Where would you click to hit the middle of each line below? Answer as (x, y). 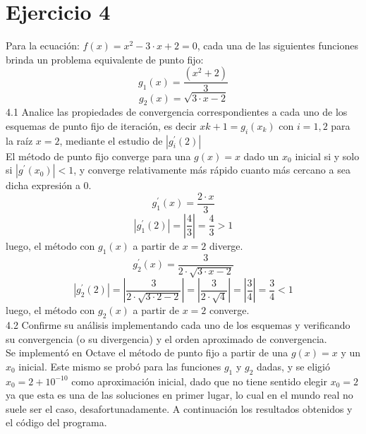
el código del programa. (56, 422)
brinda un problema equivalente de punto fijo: (105, 59)
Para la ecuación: (43, 46)
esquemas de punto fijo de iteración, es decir (101, 125)
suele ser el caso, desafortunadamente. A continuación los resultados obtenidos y (179, 408)
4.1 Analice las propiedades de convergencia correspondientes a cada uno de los (177, 112)
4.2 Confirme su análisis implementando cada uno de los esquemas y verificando (178, 324)
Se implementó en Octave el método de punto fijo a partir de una (147, 352)
